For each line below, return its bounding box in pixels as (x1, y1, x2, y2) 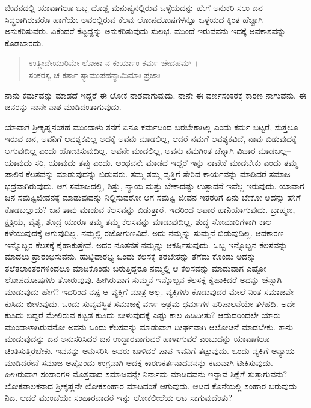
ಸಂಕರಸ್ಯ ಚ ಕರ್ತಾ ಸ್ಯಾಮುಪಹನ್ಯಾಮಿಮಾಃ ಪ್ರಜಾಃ (28, 68, 161, 81)
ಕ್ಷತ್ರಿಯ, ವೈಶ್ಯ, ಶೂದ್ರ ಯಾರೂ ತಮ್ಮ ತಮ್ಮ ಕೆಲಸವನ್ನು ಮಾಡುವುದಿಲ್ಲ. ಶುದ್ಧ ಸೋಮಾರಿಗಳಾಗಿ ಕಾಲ (5, 215, 272, 227)
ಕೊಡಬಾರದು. (5, 36, 44, 49)
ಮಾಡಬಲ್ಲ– (258, 144, 291, 156)
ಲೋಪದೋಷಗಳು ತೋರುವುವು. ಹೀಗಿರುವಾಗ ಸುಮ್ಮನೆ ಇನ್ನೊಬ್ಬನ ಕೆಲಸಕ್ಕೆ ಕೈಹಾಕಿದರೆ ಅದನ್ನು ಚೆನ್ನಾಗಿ (5, 273, 282, 286)
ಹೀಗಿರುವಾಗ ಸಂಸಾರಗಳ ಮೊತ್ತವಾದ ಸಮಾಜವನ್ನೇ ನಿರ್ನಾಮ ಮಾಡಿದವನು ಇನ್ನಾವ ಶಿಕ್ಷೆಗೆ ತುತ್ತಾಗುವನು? (5, 368, 288, 380)
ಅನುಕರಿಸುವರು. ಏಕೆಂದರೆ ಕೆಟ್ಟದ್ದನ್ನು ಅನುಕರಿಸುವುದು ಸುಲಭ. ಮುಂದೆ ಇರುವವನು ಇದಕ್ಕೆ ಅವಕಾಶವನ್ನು (5, 25, 286, 37)
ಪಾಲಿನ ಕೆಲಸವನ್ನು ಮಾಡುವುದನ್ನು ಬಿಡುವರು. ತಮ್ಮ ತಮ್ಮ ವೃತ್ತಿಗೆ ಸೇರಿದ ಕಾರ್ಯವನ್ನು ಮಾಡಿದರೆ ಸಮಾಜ (5, 168, 291, 180)
